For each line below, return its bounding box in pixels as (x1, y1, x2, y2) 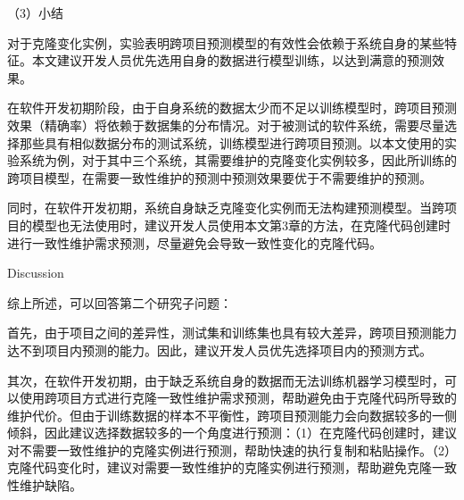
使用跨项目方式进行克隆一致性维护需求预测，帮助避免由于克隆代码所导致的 (19, 388, 457, 407)
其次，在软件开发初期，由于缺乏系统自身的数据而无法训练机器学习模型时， (7, 371, 444, 389)
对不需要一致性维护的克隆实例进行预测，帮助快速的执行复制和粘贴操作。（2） (7, 440, 457, 459)
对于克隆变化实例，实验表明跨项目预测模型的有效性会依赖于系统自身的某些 (7, 33, 444, 52)
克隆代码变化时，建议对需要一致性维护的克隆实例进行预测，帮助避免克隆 (7, 458, 432, 477)
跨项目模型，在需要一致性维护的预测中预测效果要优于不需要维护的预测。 (7, 168, 432, 187)
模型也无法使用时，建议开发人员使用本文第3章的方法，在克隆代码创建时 (31, 215, 451, 234)
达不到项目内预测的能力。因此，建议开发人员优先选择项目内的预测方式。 (7, 340, 432, 359)
